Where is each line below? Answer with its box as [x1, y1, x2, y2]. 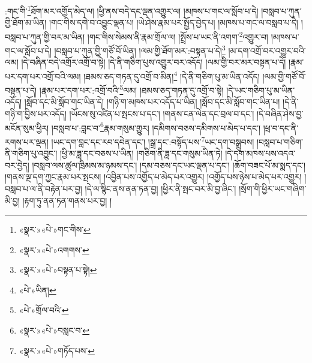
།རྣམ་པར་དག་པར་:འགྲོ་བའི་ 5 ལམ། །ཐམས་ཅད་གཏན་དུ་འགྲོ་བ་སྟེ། [39, 82, 224, 96]
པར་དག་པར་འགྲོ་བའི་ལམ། [5, 70, 81, 82]
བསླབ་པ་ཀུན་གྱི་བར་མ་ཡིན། [5, 30, 85, 43]
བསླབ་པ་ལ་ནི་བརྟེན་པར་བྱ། [5, 182, 82, 194]
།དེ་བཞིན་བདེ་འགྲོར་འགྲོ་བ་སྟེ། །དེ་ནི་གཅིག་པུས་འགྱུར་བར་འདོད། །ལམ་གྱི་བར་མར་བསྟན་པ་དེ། [21, 56, 286, 68]
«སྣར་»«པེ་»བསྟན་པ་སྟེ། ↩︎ [19, 263, 97, 276]
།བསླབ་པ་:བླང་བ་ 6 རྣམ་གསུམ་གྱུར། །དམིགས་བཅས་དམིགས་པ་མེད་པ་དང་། [51, 119, 261, 134]
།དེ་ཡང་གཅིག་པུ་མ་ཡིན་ [226, 83, 295, 96]
